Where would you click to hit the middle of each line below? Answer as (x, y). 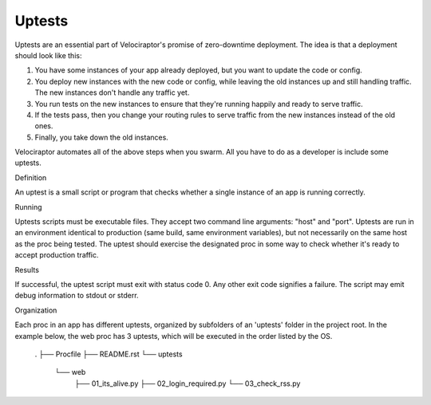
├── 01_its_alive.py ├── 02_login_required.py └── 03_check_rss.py (188, 383)
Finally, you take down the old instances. (102, 137)
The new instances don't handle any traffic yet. (112, 92)
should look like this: (48, 55)
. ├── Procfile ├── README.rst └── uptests (109, 354)
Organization (36, 310)
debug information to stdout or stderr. (77, 296)
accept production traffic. (57, 255)
